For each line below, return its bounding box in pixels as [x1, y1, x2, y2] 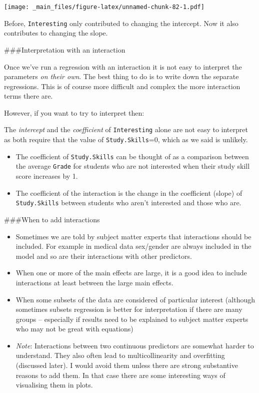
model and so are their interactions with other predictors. [15, 250, 192, 261]
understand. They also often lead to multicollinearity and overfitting [15, 350, 225, 360]
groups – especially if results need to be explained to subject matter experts [15, 313, 248, 324]
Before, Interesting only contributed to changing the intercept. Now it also [4, 18, 238, 28]
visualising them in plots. [15, 379, 93, 390]
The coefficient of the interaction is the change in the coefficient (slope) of [15, 187, 242, 198]
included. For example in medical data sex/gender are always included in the [15, 241, 251, 251]
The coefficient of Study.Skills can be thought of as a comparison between [15, 151, 249, 161]
